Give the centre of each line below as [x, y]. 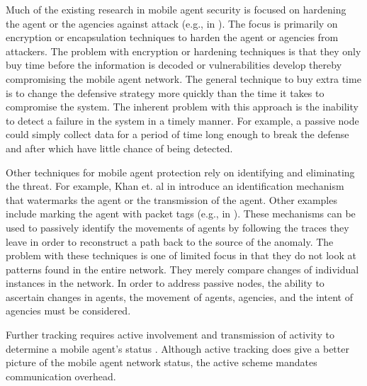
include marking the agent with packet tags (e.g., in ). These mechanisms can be [181, 214]
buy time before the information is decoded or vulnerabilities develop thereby [174, 65]
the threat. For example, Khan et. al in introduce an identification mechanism [175, 186]
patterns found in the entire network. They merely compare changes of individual [182, 269]
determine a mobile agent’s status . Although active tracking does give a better [177, 348]
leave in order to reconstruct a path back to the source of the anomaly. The [170, 241]
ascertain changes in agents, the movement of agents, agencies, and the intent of [179, 296]
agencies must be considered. [68, 311]
